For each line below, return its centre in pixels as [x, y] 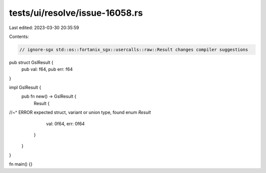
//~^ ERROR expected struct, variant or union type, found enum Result [80, 112]
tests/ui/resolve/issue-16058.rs [76, 13]
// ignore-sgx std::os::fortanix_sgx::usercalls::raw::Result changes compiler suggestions [134, 50]
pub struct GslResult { [31, 62]
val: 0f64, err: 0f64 [65, 124]
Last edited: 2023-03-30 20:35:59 [44, 28]
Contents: [19, 36]
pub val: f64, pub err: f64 [47, 69]
